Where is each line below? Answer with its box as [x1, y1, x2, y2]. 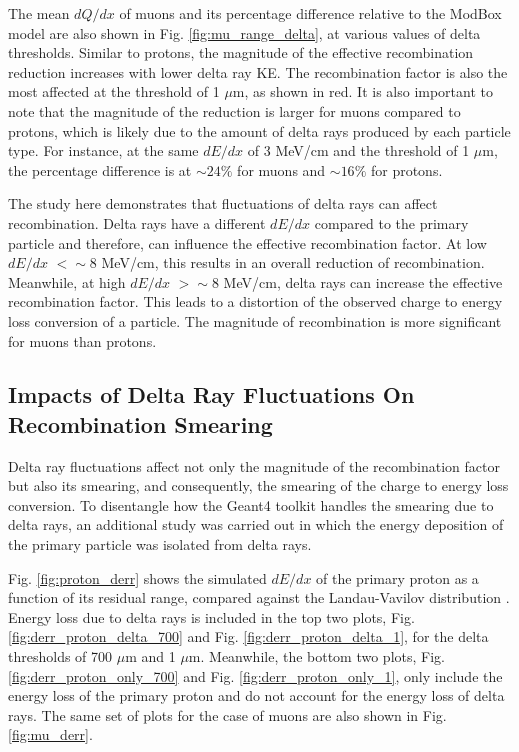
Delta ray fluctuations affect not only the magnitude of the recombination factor [8, 455, 500, 476]
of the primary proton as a [316, 567, 479, 588]
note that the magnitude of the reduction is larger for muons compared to [8, 100, 461, 121]
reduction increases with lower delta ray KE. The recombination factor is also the [8, 61, 508, 82]
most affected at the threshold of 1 [8, 81, 220, 102]
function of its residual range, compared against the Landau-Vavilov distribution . [8, 587, 510, 608]
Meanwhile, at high [8, 271, 126, 292]
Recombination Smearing [8, 408, 273, 439]
